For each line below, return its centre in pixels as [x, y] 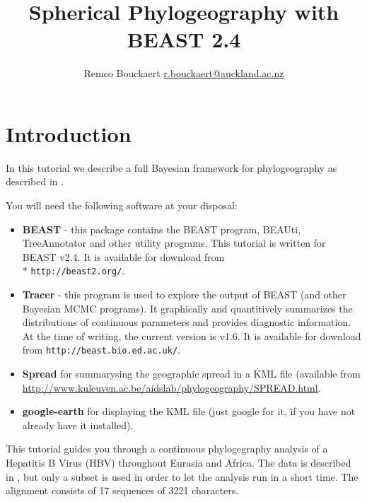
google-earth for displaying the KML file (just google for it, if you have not [189, 411]
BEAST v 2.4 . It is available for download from [123, 256]
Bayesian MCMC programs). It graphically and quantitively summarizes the [187, 308]
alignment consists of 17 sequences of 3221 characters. [122, 490]
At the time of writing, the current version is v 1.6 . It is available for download [192, 335]
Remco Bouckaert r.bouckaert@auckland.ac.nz [184, 73]
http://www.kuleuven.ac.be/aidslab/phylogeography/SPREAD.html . [171, 387]
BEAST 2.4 [184, 39]
